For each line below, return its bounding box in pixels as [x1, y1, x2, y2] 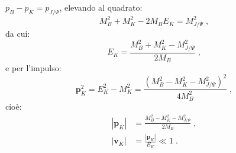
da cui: [5, 27, 30, 40]
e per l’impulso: [5, 62, 62, 74]
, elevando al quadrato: [59, 1, 143, 13]
